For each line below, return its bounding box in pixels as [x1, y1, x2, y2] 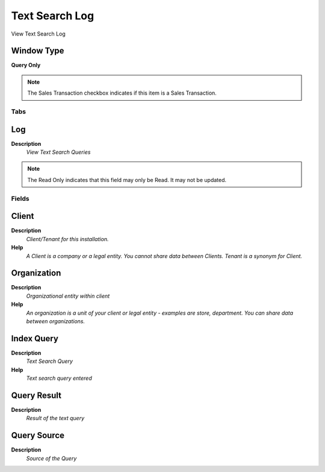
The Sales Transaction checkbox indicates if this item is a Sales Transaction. [27, 89, 217, 96]
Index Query [11, 333, 58, 344]
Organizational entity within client [26, 292, 110, 300]
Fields [11, 194, 29, 203]
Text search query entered [26, 374, 93, 382]
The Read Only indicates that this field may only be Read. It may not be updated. [27, 176, 227, 183]
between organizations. [26, 317, 85, 325]
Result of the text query [26, 415, 85, 422]
